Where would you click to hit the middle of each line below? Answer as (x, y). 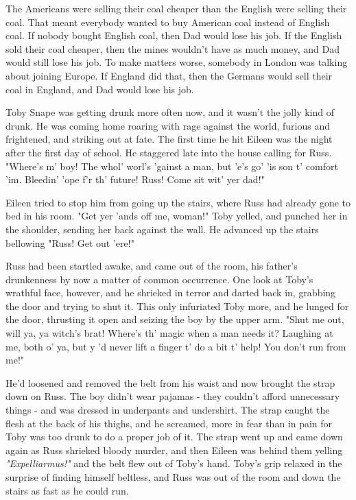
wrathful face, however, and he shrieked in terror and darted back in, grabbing (171, 293)
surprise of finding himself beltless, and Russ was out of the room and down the (173, 477)
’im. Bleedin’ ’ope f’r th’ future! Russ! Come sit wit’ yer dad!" (135, 179)
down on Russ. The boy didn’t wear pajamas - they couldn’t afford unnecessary (173, 396)
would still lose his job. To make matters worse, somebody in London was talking (177, 62)
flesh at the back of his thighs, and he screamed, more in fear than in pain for (169, 423)
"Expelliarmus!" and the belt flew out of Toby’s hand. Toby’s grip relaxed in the (174, 463)
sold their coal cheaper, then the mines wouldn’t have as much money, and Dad (173, 48)
